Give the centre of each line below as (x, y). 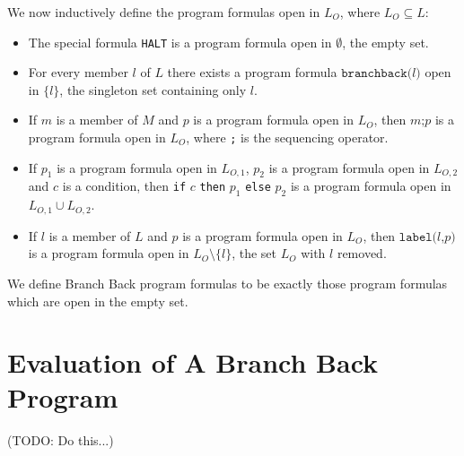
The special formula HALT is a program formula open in (180, 42)
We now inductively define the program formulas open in (164, 12)
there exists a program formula (252, 72)
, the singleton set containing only (153, 89)
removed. (362, 253)
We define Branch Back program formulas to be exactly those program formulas (228, 283)
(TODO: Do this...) (61, 440)
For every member (78, 72)
